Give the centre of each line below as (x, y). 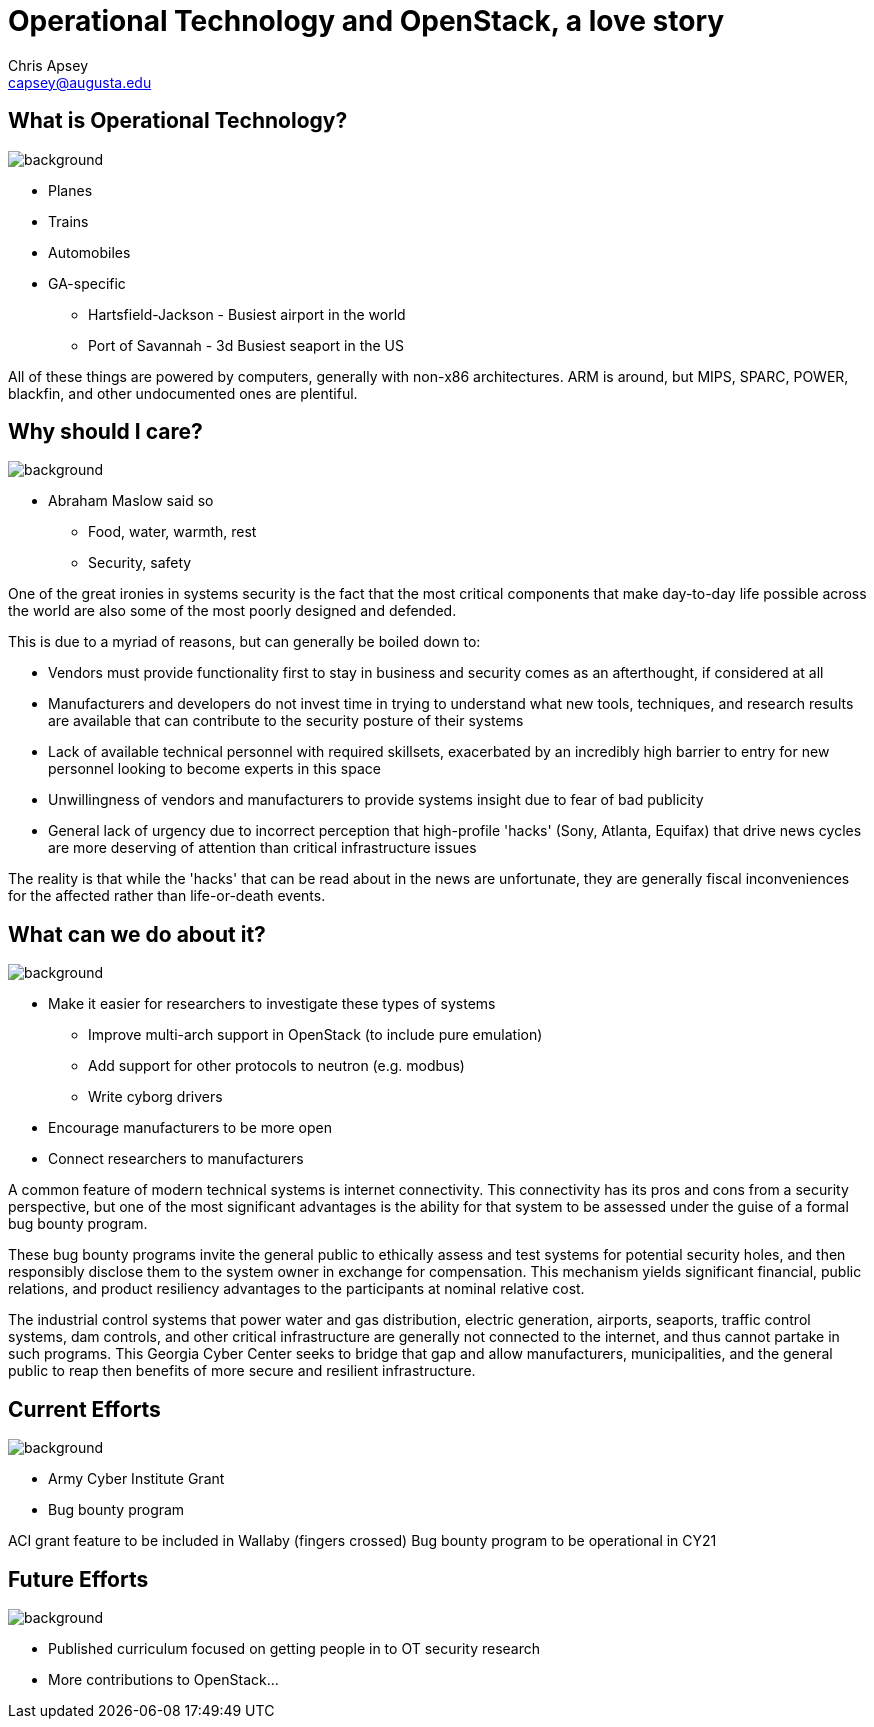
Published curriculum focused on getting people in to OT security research (294, 1648)
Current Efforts (84, 1409)
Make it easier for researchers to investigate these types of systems (272, 1004)
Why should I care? (105, 432)
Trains (68, 221)
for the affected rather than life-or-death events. (167, 896)
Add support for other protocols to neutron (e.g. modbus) (276, 1066)
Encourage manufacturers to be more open (190, 1128)
